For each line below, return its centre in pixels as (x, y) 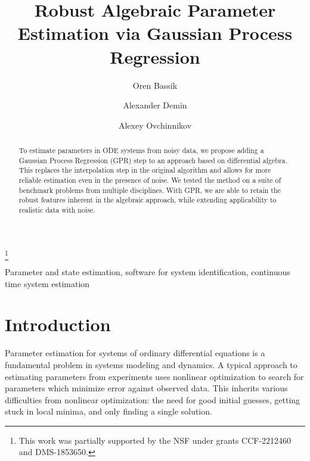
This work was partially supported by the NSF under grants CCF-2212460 (155, 440)
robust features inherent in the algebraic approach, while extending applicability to (148, 200)
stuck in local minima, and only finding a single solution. (108, 411)
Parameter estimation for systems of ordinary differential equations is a (135, 353)
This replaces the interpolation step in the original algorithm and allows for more (145, 170)
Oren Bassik (155, 85)
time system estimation (47, 283)
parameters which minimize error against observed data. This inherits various (146, 388)
